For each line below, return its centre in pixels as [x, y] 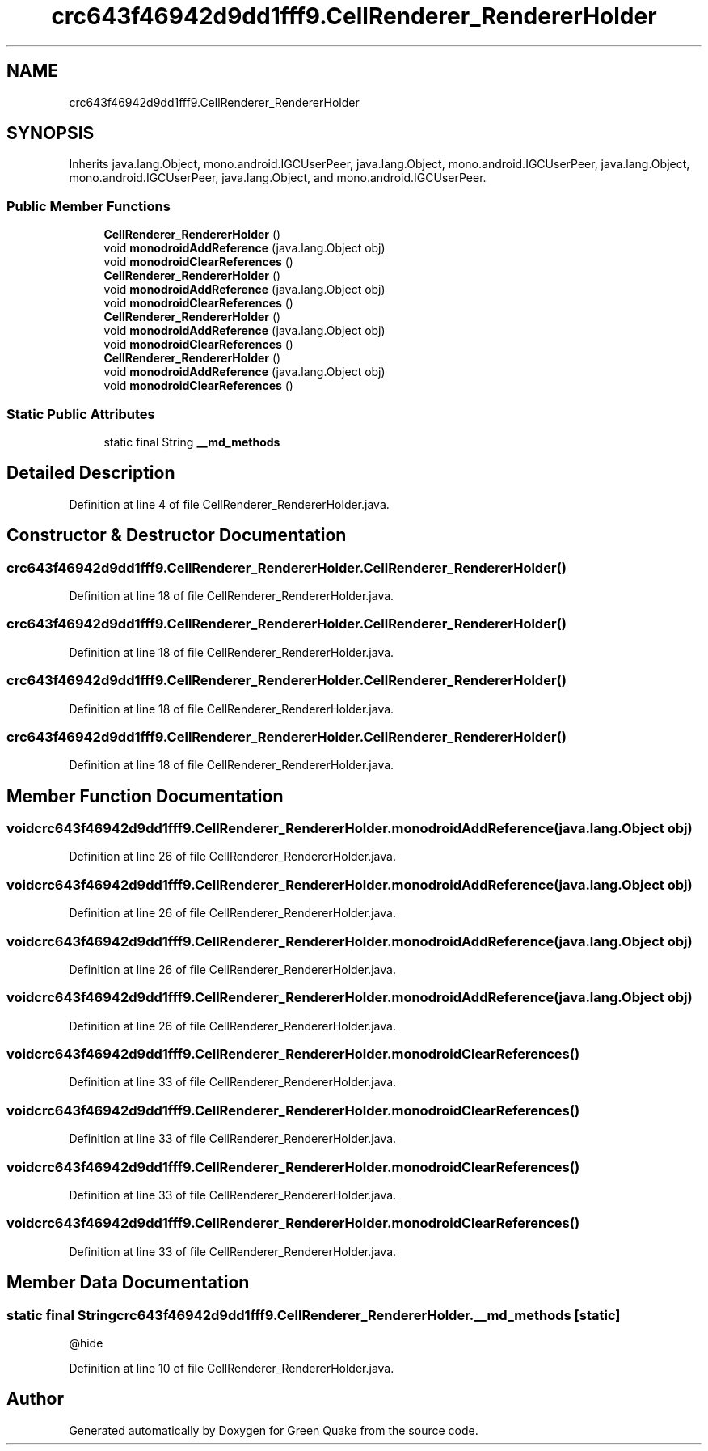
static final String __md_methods [192, 442]
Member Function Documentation [145, 796]
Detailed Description [91, 473]
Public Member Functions [88, 206]
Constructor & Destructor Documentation [177, 535]
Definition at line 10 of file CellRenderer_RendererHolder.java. [232, 1368]
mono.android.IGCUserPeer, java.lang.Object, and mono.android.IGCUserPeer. [278, 178]
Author [35, 1399]
